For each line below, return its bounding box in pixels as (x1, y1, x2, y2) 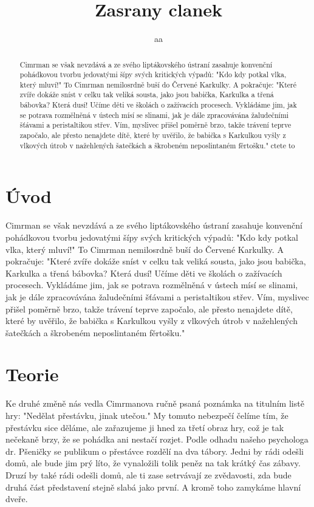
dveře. (5, 492, 28, 505)
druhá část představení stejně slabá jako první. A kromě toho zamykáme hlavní (5, 480, 301, 493)
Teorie (5, 362, 59, 387)
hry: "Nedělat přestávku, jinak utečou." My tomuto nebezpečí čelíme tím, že (5, 409, 288, 422)
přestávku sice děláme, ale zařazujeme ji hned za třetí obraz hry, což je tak (5, 421, 284, 433)
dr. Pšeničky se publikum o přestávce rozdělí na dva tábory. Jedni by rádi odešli (5, 444, 304, 457)
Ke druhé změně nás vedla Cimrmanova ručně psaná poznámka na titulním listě (5, 397, 304, 410)
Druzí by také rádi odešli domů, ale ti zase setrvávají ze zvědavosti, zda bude (5, 468, 292, 481)
